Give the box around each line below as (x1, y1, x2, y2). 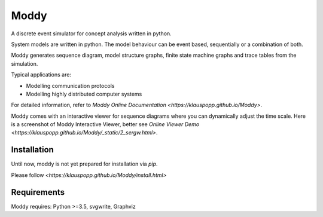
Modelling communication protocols (26, 82, 115, 89)
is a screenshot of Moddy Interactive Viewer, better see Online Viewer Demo (11, 121, 200, 128)
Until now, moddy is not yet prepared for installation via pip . (11, 160, 158, 167)
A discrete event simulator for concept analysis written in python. (11, 30, 172, 37)
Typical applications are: (11, 71, 72, 78)
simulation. (11, 60, 38, 67)
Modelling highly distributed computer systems (26, 90, 142, 97)
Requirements (11, 187, 65, 197)
